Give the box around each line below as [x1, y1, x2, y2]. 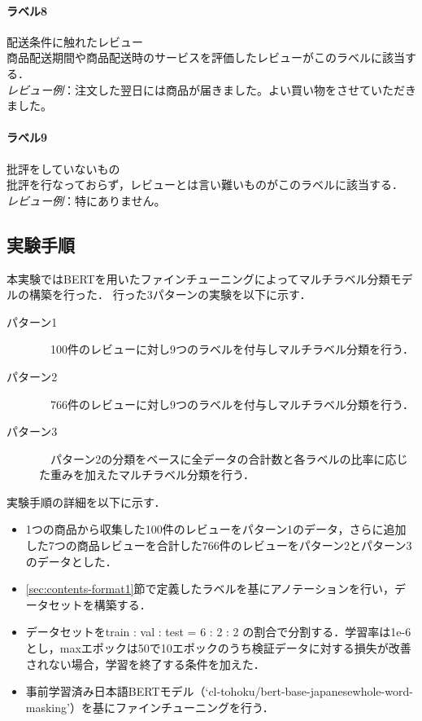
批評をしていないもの [7, 160, 120, 177]
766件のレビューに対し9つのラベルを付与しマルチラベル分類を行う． [50, 395, 414, 412]
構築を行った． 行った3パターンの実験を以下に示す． [28, 286, 311, 303]
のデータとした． [25, 552, 117, 569]
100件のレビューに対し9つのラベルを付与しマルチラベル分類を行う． [50, 341, 414, 358]
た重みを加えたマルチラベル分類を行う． [39, 466, 255, 483]
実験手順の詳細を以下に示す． [7, 493, 166, 510]
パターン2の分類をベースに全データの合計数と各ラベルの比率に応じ [50, 450, 408, 467]
